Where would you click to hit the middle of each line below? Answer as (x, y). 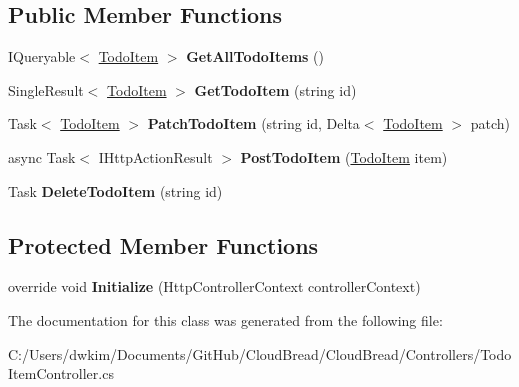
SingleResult (46, 89)
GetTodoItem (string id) (275, 89)
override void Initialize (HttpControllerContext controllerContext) (214, 286)
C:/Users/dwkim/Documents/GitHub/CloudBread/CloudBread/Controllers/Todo (260, 353)
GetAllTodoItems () (255, 56)
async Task (42, 156)
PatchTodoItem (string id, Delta (253, 123)
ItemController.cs (61, 373)
